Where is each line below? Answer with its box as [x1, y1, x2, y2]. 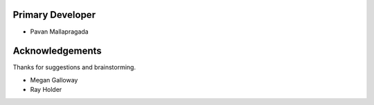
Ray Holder [30, 86, 62, 94]
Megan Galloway [30, 75, 78, 84]
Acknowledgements [12, 45, 102, 57]
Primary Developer [12, 9, 96, 21]
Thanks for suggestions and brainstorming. [12, 63, 136, 71]
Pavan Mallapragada [30, 27, 89, 36]
